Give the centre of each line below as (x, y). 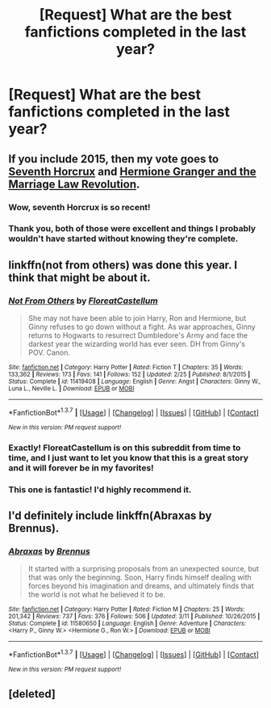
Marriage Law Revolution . (74, 184)
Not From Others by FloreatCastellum (83, 301)
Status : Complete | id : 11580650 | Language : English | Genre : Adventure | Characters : (127, 624)
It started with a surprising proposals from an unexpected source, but (144, 569)
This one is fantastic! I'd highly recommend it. (100, 489)
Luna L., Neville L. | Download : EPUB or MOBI (71, 389)
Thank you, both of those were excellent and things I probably (132, 229)
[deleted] (32, 694)
